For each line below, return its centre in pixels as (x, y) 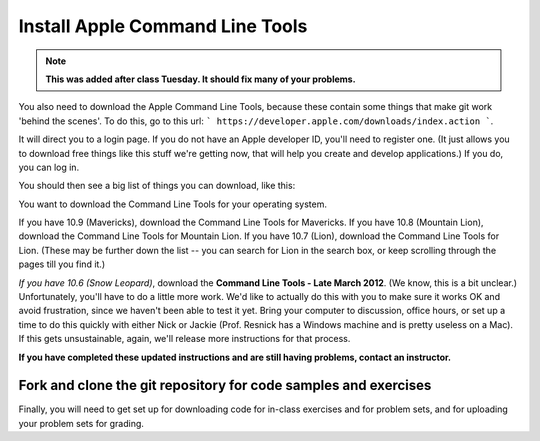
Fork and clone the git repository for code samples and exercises (225, 385)
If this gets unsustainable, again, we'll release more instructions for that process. (184, 339)
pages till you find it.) (62, 264)
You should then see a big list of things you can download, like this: (157, 186)
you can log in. (49, 167)
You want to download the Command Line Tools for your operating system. (172, 204)
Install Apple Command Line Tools (163, 26)
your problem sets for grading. (81, 423)
